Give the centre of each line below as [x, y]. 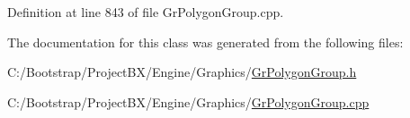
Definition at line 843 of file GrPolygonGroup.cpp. [146, 12]
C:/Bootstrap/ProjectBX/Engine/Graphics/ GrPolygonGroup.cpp [188, 101]
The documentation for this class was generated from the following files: [205, 42]
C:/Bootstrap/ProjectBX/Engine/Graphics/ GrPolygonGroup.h [182, 72]
